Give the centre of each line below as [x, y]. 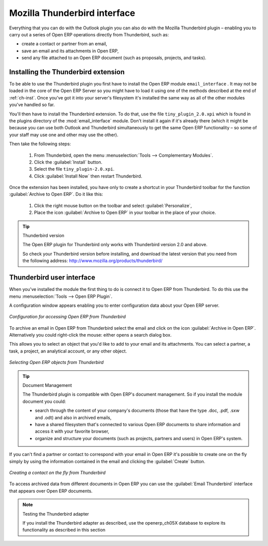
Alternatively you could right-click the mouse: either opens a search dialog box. [91, 335]
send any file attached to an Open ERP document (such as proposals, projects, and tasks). [114, 58]
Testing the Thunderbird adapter [56, 514]
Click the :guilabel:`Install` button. [68, 162]
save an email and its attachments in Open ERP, [70, 51]
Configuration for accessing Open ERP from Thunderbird [67, 317]
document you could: [44, 401]
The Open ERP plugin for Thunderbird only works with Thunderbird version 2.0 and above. [115, 245]
